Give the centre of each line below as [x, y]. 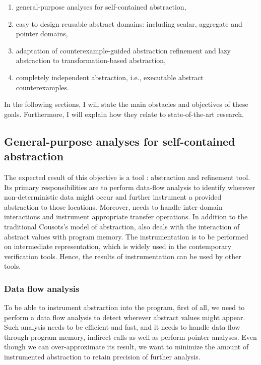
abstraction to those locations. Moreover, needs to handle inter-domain [113, 206]
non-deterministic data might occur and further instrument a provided [113, 197]
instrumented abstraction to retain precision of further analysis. [102, 357]
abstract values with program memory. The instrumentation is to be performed [126, 236]
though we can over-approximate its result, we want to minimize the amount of [126, 347]
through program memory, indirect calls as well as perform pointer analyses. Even [130, 337]
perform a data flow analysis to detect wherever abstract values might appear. [125, 317]
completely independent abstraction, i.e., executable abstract [110, 77]
